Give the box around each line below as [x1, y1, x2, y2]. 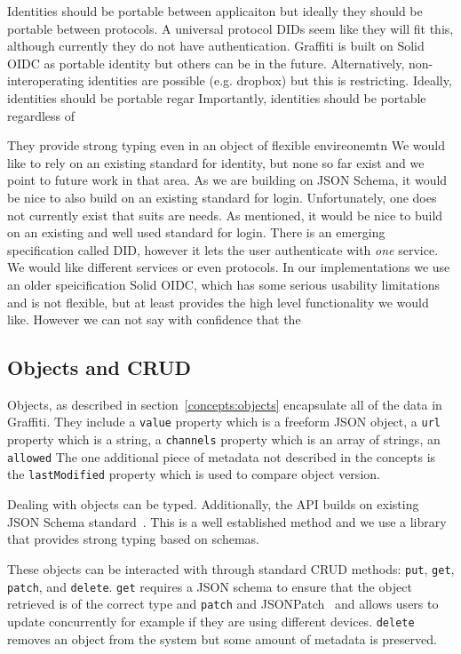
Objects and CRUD [7, 354, 191, 381]
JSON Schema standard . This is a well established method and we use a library [7, 512, 447, 530]
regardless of [7, 106, 76, 124]
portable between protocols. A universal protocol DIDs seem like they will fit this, [7, 19, 454, 37]
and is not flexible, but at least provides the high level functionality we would [7, 292, 429, 311]
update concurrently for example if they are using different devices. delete [7, 611, 415, 630]
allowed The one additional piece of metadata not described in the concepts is [7, 447, 436, 466]
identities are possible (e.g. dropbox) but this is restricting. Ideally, [88, 71, 452, 90]
